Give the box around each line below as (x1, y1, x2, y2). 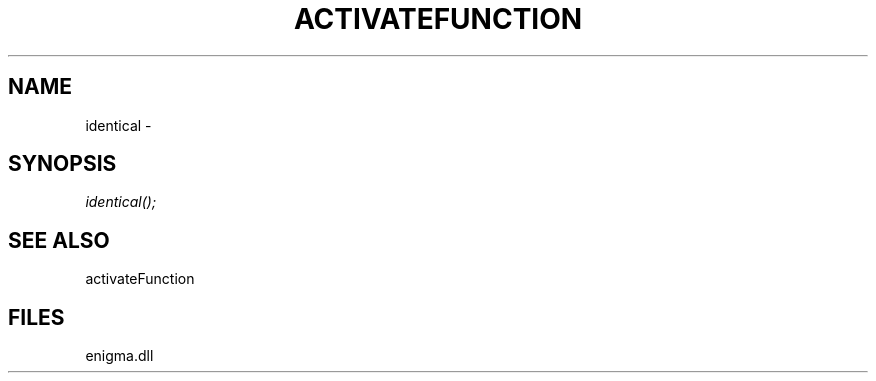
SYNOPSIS (8, 151, 117, 177)
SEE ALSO (8, 227, 110, 253)
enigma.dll (85, 347, 154, 365)
